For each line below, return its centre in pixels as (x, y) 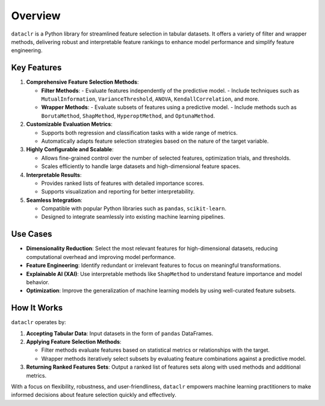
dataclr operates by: (39, 322)
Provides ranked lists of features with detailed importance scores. (123, 183)
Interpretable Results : (54, 175)
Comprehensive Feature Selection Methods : (82, 82)
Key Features (36, 68)
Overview (36, 16)
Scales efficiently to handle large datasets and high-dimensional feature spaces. (141, 166)
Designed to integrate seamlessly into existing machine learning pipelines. (133, 217)
